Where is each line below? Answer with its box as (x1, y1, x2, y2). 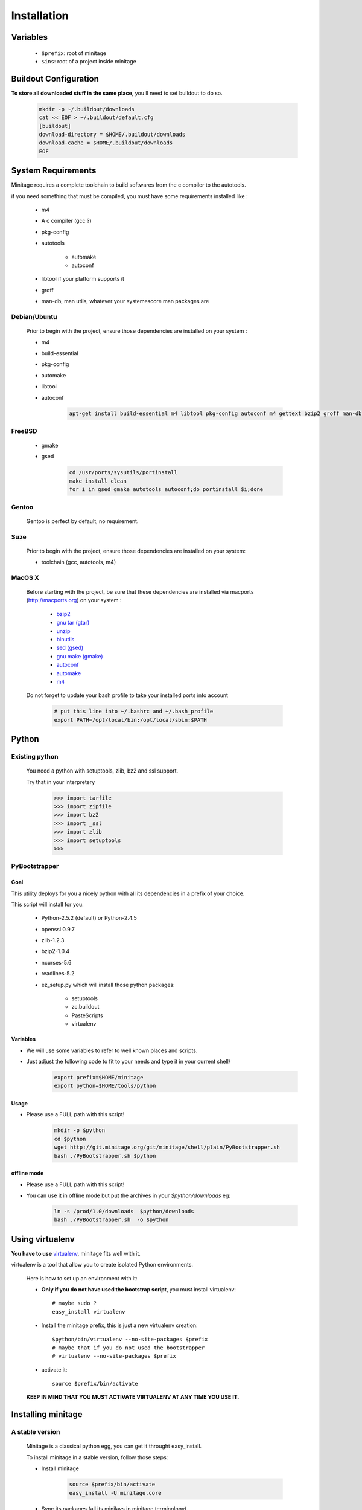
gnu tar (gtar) (56, 619, 90, 626)
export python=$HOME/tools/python (54, 1082, 156, 1090)
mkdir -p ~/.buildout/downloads (39, 106, 135, 112)
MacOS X (11, 573, 39, 582)
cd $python (54, 1136, 86, 1142)
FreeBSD (11, 426, 37, 435)
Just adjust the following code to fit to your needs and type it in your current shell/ (26, 1058, 230, 1065)
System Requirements (11, 165, 97, 176)
